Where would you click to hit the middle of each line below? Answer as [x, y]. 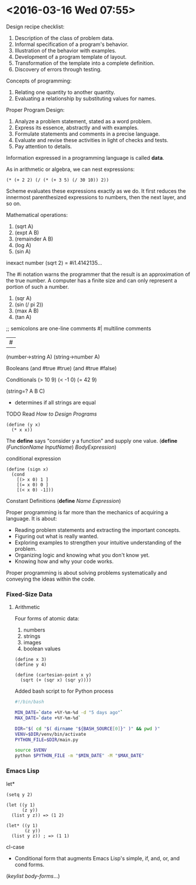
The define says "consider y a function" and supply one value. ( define [92, 440]
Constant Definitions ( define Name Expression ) [64, 501]
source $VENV [31, 750]
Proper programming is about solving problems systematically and [87, 573]
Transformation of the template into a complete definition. [84, 63]
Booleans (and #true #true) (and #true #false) [62, 368]
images [32, 643]
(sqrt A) [24, 226]
